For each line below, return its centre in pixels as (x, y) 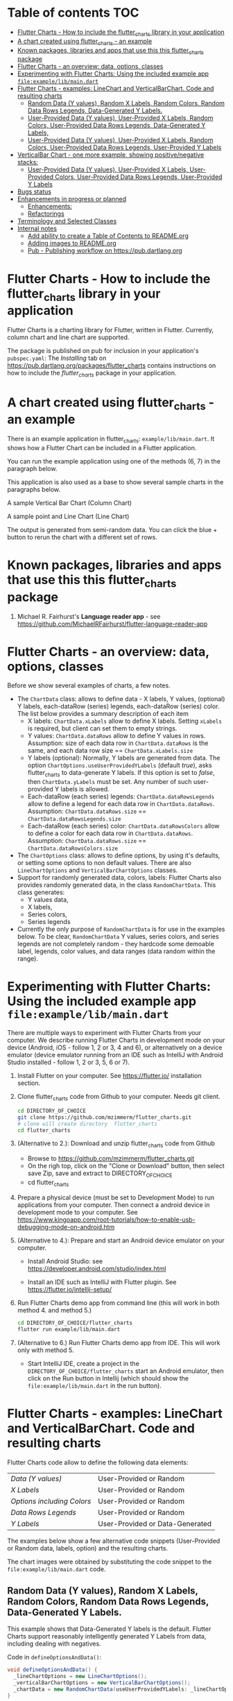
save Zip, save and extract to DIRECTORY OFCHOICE (100, 1174)
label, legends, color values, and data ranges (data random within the (116, 951)
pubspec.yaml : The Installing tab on (57, 358)
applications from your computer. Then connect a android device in (113, 1204)
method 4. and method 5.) (54, 1310)
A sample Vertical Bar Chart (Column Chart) (70, 503)
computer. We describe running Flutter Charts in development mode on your (116, 1040)
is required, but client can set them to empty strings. (102, 728)
